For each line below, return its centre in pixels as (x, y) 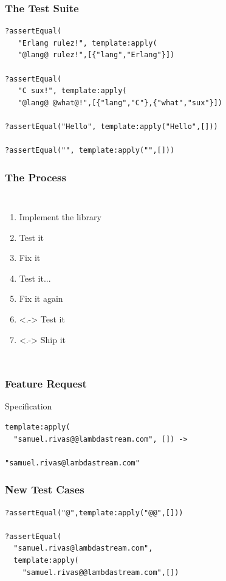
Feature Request (46, 384)
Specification (29, 406)
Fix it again (41, 298)
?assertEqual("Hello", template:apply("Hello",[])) (111, 126)
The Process (36, 177)
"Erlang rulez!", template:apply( (87, 43)
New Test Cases (45, 489)
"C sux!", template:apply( (72, 91)
